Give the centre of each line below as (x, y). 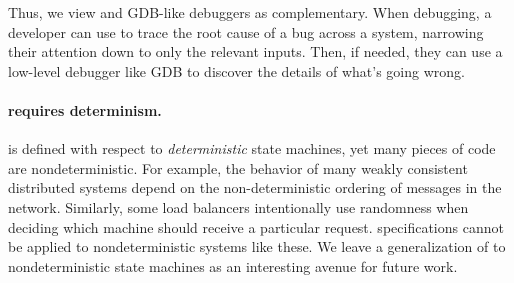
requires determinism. (85, 109)
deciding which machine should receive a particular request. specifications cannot (256, 226)
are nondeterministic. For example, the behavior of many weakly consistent (238, 167)
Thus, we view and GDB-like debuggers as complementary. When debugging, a (250, 12)
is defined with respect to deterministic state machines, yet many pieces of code (252, 148)
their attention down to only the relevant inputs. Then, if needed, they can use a (255, 51)
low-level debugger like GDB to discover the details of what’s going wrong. (236, 70)
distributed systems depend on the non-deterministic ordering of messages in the (255, 187)
